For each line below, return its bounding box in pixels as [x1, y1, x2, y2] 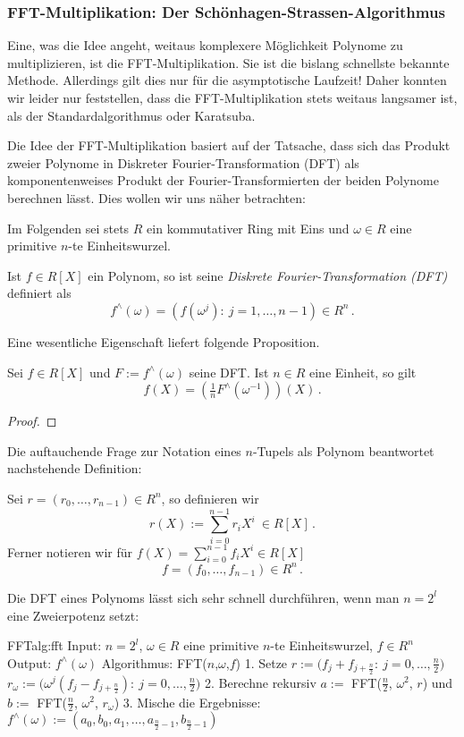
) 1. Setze [235, 653, 288, 672]
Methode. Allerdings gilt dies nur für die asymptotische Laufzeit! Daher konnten [7, 71, 447, 89]
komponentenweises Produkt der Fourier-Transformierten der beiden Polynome [7, 171, 439, 190]
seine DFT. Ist [189, 362, 269, 381]
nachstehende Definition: [7, 459, 142, 478]
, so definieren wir [161, 488, 259, 507]
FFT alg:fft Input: [7, 636, 102, 655]
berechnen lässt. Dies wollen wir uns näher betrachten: [7, 188, 306, 207]
